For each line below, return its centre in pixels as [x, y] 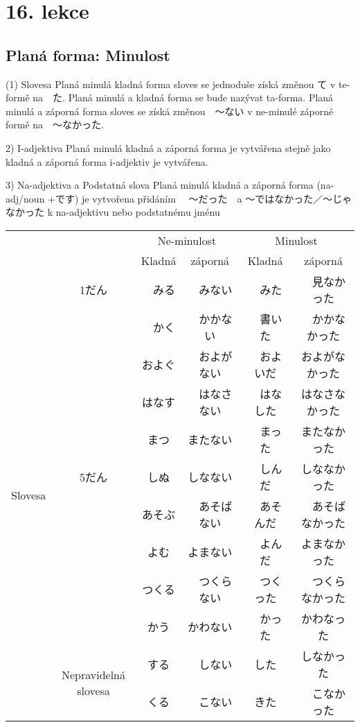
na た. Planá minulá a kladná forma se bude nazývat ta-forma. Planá [183, 97]
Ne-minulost [187, 240]
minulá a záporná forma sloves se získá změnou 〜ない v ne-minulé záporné [170, 111]
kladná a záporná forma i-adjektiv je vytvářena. [107, 161]
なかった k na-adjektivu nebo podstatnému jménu [113, 212]
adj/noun [25, 198]
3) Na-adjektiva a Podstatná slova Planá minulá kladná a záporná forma [160, 185]
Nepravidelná [93, 674]
